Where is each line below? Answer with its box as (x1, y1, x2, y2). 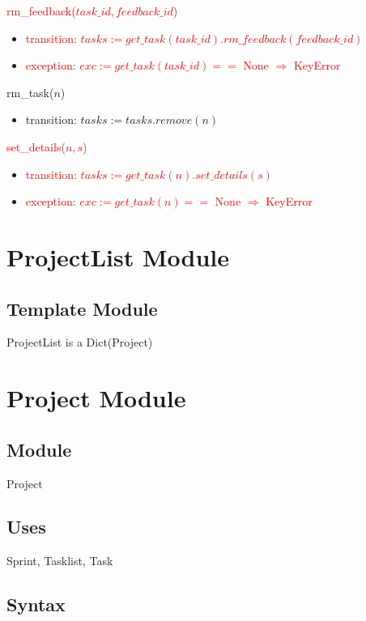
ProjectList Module (6, 240, 229, 273)
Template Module (6, 296, 158, 321)
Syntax (6, 592, 66, 617)
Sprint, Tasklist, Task (6, 552, 113, 569)
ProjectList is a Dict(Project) (6, 334, 153, 351)
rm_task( (6, 83, 54, 100)
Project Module (6, 381, 186, 415)
